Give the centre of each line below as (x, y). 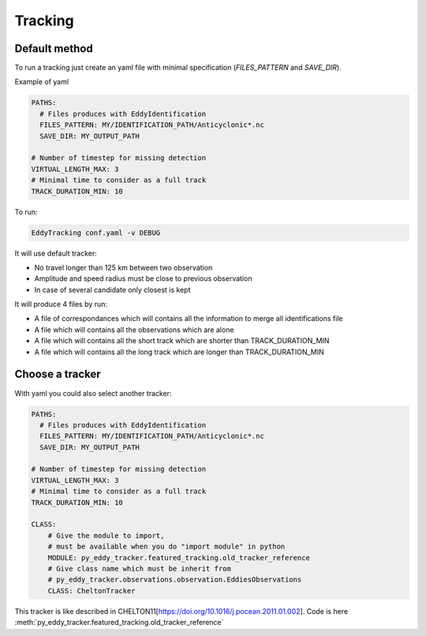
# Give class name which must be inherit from (140, 569)
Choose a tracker (58, 374)
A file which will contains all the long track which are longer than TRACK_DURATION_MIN (179, 352)
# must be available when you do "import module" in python (166, 547)
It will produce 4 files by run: (61, 305)
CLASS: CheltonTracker (92, 591)
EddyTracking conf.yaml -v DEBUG (96, 232)
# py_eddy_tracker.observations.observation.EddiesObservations (175, 580)
